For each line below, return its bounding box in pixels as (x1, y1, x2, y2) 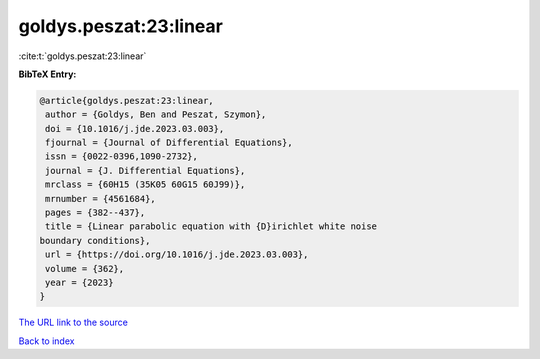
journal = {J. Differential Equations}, (45, 165, 246, 176)
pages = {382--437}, (45, 207, 146, 219)
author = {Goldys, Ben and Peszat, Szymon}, (45, 109, 267, 120)
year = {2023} (45, 277, 114, 288)
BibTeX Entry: (18, 68, 77, 80)
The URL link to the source (18, 316, 129, 329)
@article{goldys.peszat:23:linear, (39, 95, 214, 106)
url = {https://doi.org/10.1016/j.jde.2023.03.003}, (45, 249, 309, 260)
